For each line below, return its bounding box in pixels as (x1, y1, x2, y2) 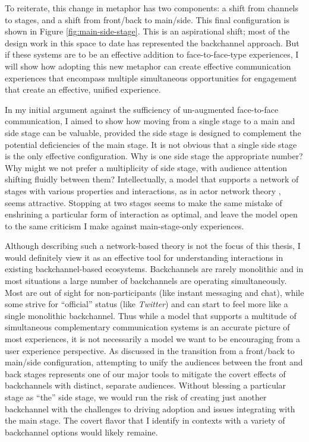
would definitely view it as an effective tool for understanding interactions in (5, 251, 283, 263)
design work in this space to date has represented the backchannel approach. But (5, 36, 299, 49)
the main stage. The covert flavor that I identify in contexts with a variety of (5, 414, 285, 427)
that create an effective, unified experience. (5, 83, 161, 96)
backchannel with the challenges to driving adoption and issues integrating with (5, 402, 295, 415)
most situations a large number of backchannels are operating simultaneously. (5, 274, 287, 287)
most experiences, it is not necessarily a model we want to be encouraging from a (5, 333, 301, 345)
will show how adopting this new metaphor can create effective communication (5, 59, 291, 72)
